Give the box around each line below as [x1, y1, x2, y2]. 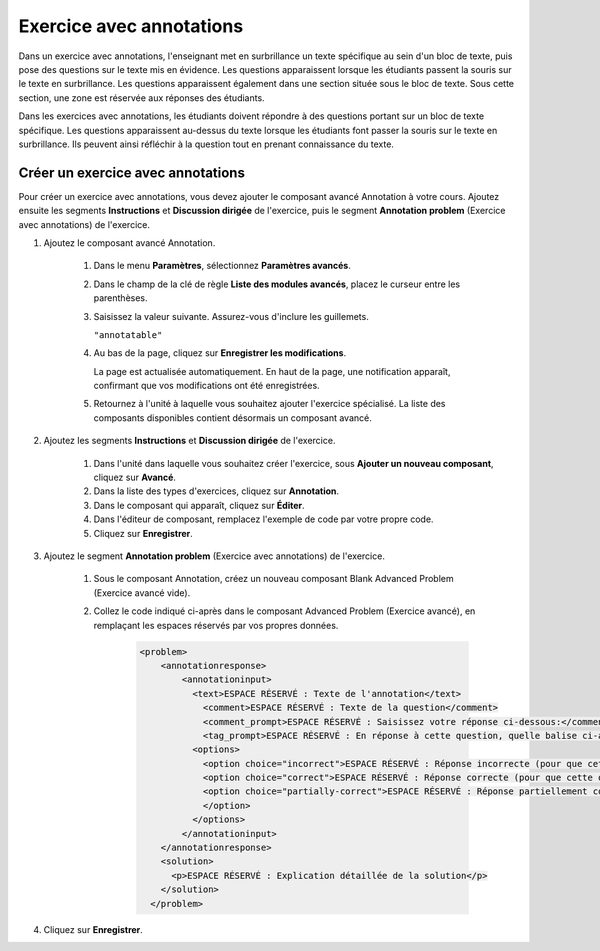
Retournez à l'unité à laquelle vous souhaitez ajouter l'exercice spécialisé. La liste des [93, 398, 446, 410]
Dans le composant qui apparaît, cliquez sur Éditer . [93, 499, 305, 511]
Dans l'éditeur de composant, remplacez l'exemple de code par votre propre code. [93, 513, 434, 525]
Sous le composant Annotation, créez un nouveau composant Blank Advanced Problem [93, 573, 454, 585]
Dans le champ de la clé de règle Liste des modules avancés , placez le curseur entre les [93, 278, 460, 290]
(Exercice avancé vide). [93, 586, 191, 599]
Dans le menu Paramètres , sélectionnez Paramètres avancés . [93, 260, 352, 272]
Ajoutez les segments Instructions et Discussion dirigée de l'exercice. [43, 435, 336, 447]
